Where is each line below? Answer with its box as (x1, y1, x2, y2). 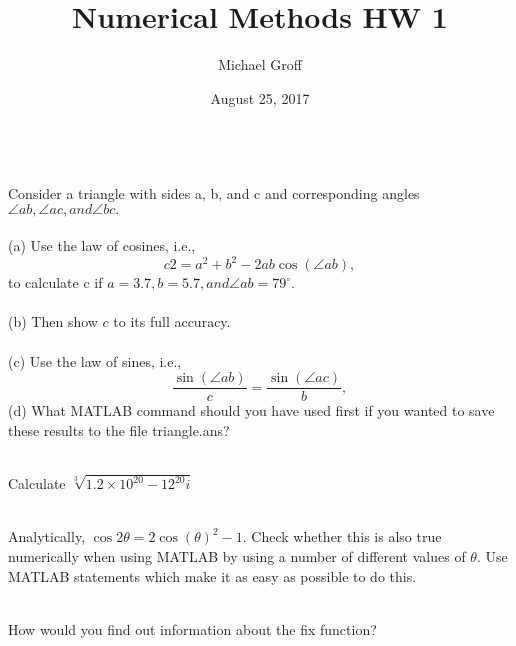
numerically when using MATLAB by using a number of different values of (8, 546, 466, 567)
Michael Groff (218, 54, 302, 75)
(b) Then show (8, 311, 98, 332)
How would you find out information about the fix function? (8, 618, 377, 639)
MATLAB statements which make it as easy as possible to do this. (8, 565, 417, 586)
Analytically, (8, 526, 86, 547)
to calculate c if (8, 272, 103, 293)
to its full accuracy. (113, 311, 231, 332)
